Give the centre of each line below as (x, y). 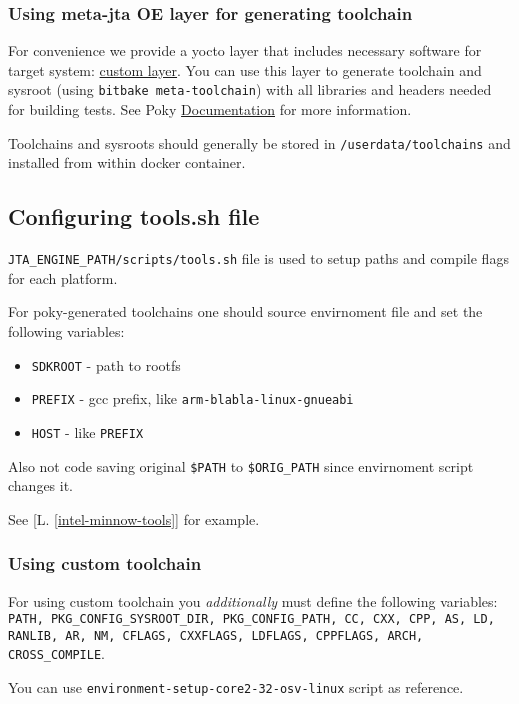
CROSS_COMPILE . (56, 653)
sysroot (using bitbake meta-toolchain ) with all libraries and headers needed (250, 89)
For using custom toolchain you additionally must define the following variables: (253, 600)
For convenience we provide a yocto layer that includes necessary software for (245, 50)
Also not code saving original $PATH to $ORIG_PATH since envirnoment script (241, 465)
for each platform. (63, 277)
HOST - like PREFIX (87, 431)
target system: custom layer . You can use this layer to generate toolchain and (245, 69)
